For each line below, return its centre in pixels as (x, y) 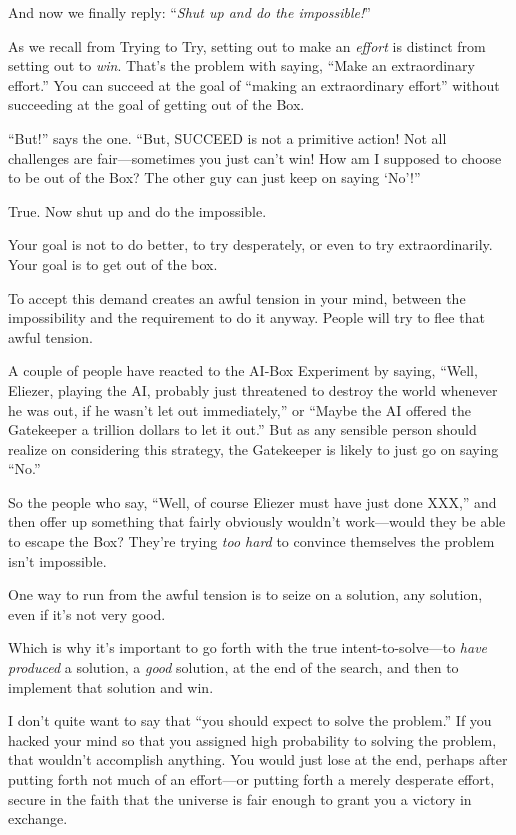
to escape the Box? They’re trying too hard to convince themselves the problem (251, 541)
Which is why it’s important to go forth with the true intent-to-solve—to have (248, 647)
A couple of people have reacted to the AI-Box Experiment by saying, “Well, (243, 370)
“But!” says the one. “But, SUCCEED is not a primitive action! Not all (227, 137)
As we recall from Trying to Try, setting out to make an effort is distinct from (247, 45)
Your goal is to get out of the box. (113, 263)
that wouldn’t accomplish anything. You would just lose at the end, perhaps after (258, 759)
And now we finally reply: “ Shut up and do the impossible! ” (189, 12)
